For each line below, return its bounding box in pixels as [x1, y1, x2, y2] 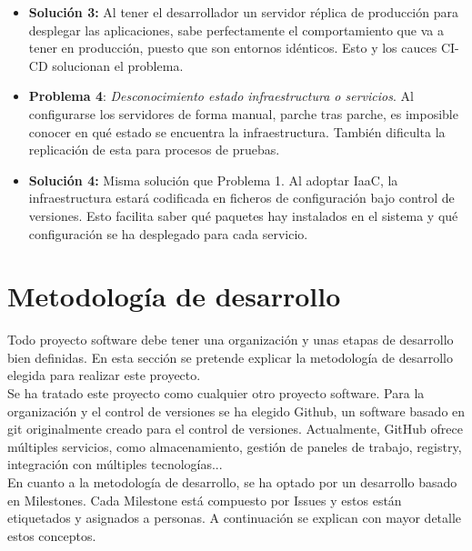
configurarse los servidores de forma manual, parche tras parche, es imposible [28, 104, 458, 123]
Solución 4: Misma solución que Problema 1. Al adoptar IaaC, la [28, 170, 398, 189]
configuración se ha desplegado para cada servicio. [28, 224, 308, 243]
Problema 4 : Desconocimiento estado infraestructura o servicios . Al [28, 86, 414, 105]
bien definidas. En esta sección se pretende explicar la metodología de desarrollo [7, 347, 453, 366]
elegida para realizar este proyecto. [7, 366, 201, 385]
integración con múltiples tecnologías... [7, 455, 223, 474]
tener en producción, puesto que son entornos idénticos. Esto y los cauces [28, 38, 437, 57]
